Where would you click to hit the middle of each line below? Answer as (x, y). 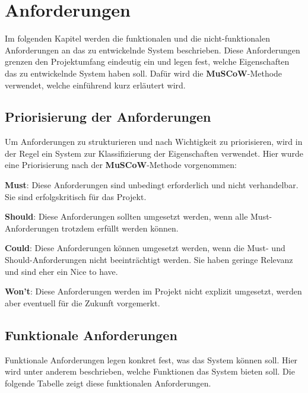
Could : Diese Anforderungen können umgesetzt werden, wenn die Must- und (145, 248)
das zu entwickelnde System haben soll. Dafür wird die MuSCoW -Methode (144, 73)
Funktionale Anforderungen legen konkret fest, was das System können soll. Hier (151, 359)
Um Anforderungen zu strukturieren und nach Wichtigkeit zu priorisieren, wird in (154, 142)
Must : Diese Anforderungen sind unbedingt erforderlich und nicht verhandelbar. (152, 185)
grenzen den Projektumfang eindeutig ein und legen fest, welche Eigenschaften (147, 61)
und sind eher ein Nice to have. (61, 271)
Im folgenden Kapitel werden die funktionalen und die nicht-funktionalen (137, 38)
